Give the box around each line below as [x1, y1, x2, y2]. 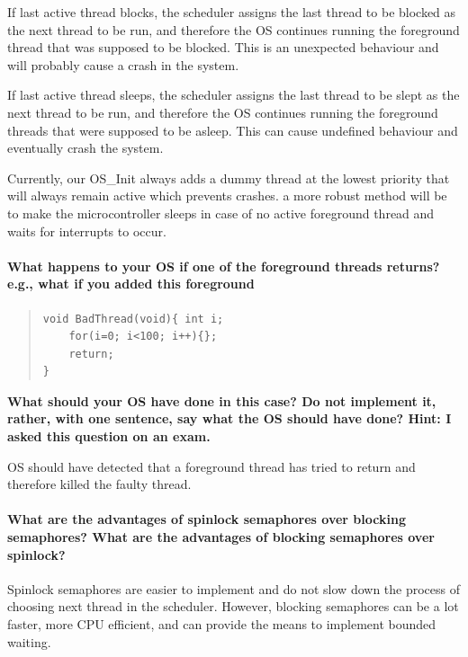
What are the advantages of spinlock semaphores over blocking [7, 510, 406, 528]
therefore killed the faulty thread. [7, 475, 192, 493]
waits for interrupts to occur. [7, 221, 166, 240]
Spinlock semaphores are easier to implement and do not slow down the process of [7, 579, 461, 598]
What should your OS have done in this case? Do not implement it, [7, 391, 436, 410]
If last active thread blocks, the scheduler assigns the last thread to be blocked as [7, 3, 456, 21]
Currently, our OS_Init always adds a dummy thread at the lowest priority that [7, 168, 450, 187]
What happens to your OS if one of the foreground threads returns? [7, 256, 440, 275]
